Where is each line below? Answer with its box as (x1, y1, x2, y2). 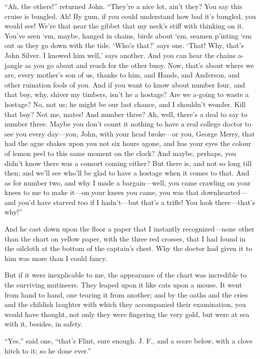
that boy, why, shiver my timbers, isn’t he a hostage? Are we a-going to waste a (4, 89, 249, 99)
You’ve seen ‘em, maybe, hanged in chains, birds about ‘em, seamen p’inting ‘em (4, 30, 252, 40)
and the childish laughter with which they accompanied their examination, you (4, 299, 246, 309)
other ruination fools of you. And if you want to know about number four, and (4, 79, 245, 89)
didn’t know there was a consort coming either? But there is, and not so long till (4, 157, 252, 168)
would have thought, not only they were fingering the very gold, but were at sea (4, 308, 249, 319)
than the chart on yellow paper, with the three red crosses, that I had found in (4, 233, 246, 243)
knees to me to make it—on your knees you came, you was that (4, 187, 199, 197)
